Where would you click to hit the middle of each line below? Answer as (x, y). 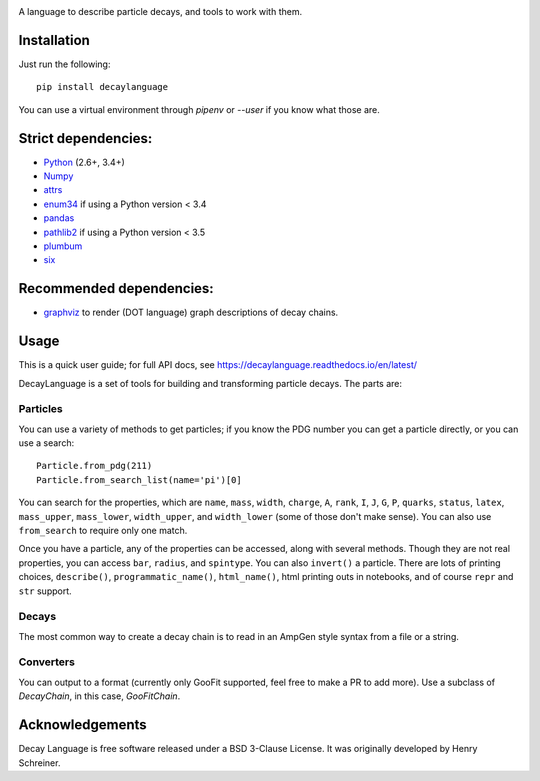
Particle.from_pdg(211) (94, 466)
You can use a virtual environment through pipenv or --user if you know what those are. (199, 109)
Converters (46, 662)
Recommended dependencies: (116, 288)
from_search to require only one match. (103, 531)
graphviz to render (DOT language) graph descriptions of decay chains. (191, 312)
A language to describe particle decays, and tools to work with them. (160, 11)
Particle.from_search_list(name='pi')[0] (139, 479)
